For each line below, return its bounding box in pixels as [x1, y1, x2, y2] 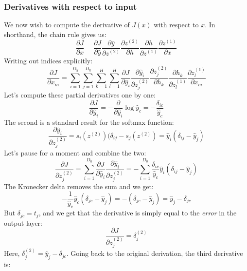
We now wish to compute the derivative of [4, 19, 130, 30]
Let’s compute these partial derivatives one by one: [4, 90, 156, 100]
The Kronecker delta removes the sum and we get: [4, 181, 154, 191]
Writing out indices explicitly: [4, 56, 93, 66]
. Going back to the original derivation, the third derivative [66, 248, 243, 258]
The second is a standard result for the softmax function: [4, 116, 174, 127]
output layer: [4, 217, 43, 228]
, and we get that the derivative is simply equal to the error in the [38, 208, 237, 218]
